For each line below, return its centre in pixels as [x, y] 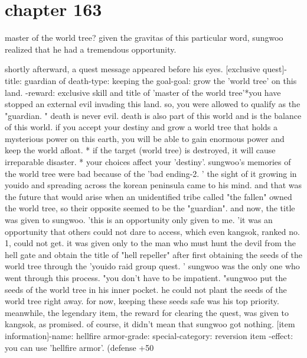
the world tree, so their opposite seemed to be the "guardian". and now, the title [150, 208]
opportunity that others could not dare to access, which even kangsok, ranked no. [152, 231]
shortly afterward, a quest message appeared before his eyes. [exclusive [133, 69]
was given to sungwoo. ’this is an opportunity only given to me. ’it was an [139, 220]
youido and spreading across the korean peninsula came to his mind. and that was [153, 185]
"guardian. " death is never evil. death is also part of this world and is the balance [153, 115]
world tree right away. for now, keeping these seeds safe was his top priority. [142, 301]
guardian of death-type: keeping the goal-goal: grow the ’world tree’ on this [161, 80]
